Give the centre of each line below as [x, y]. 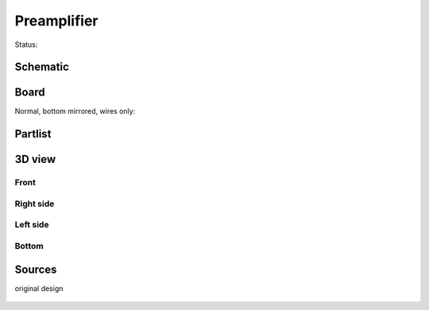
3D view [35, 159]
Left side [32, 225]
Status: [26, 45]
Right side [35, 203]
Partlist [33, 134]
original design [39, 288]
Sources [36, 269]
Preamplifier [56, 21]
